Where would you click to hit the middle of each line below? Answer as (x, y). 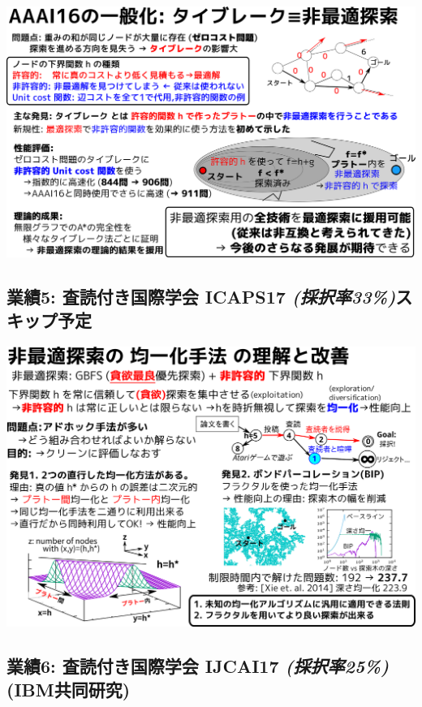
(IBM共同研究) (69, 690)
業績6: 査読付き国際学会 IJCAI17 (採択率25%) (198, 665)
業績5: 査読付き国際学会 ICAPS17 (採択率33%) (201, 296)
